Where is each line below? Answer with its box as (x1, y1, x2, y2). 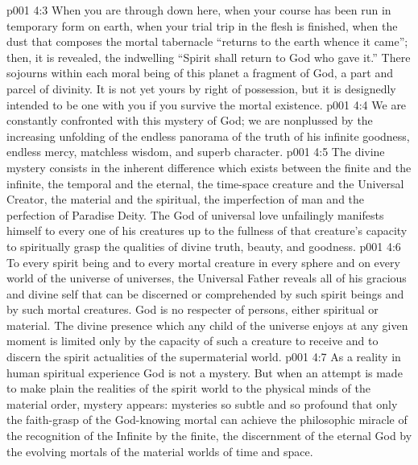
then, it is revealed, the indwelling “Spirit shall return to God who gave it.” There (6, 48, 411, 65)
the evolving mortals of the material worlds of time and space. (6, 442, 313, 459)
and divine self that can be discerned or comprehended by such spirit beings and (6, 285, 404, 302)
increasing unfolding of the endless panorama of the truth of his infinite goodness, (6, 127, 410, 144)
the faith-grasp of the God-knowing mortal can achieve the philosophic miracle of (6, 411, 408, 428)
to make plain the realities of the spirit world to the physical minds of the (6, 380, 370, 397)
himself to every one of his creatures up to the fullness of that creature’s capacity (6, 222, 408, 239)
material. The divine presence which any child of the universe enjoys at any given (6, 316, 408, 333)
